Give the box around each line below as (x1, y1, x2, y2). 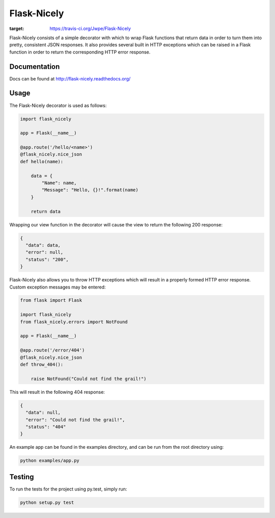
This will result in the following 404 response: (9, 389, 105, 395)
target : (9, 25, 24, 32)
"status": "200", (25, 256, 69, 262)
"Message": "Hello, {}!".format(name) (41, 187, 139, 193)
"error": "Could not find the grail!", (25, 417, 125, 422)
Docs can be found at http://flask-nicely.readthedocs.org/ (9, 75, 131, 81)
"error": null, (25, 249, 64, 255)
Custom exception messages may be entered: (9, 284, 106, 290)
